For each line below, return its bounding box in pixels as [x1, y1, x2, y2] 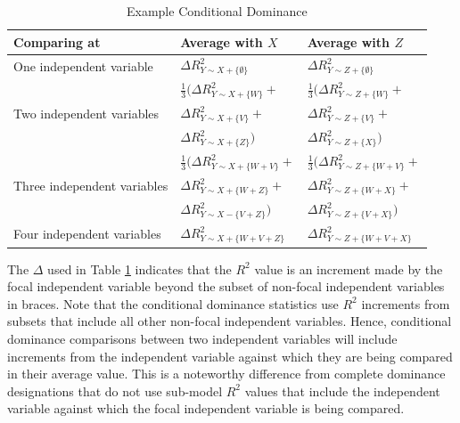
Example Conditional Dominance [127, 2, 308, 20]
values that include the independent [244, 381, 440, 400]
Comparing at [13, 32, 101, 51]
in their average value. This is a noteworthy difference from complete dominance [7, 364, 446, 383]
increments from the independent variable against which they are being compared [7, 346, 453, 365]
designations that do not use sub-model [7, 381, 223, 400]
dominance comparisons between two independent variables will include [7, 329, 398, 347]
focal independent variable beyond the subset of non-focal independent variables [7, 277, 445, 296]
